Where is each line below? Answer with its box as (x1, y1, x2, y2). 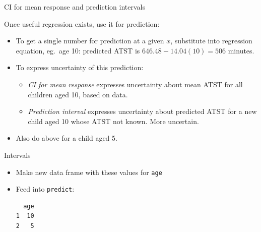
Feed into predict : (16, 184, 75, 194)
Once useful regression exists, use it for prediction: (4, 18, 160, 29)
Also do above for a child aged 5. (16, 133, 117, 143)
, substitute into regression (170, 35, 252, 46)
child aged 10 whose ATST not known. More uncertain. (28, 115, 199, 126)
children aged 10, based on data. (28, 89, 128, 99)
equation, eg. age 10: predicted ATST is (16, 45, 140, 55)
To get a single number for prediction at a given (16, 35, 164, 46)
